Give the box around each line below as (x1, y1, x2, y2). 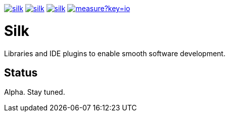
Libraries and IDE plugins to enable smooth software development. (4, 49, 225, 58)
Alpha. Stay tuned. (4, 88, 65, 97)
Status (4, 66, 38, 79)
